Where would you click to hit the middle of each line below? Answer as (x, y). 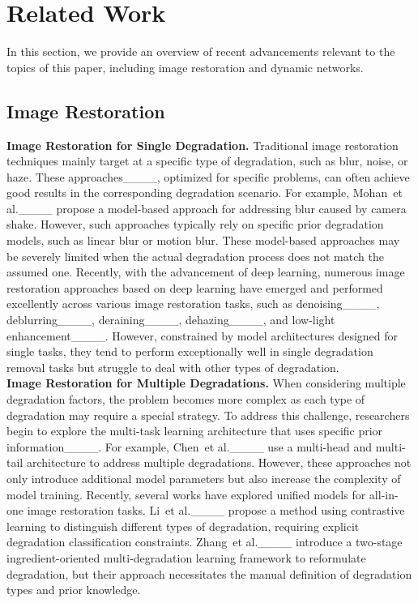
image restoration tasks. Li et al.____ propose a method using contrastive (216, 510)
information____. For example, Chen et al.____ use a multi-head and (190, 446)
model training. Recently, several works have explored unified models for (186, 494)
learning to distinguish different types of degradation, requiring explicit (183, 526)
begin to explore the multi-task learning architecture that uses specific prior (195, 431)
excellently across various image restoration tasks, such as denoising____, (193, 304)
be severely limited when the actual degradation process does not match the (195, 256)
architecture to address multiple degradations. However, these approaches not (219, 462)
